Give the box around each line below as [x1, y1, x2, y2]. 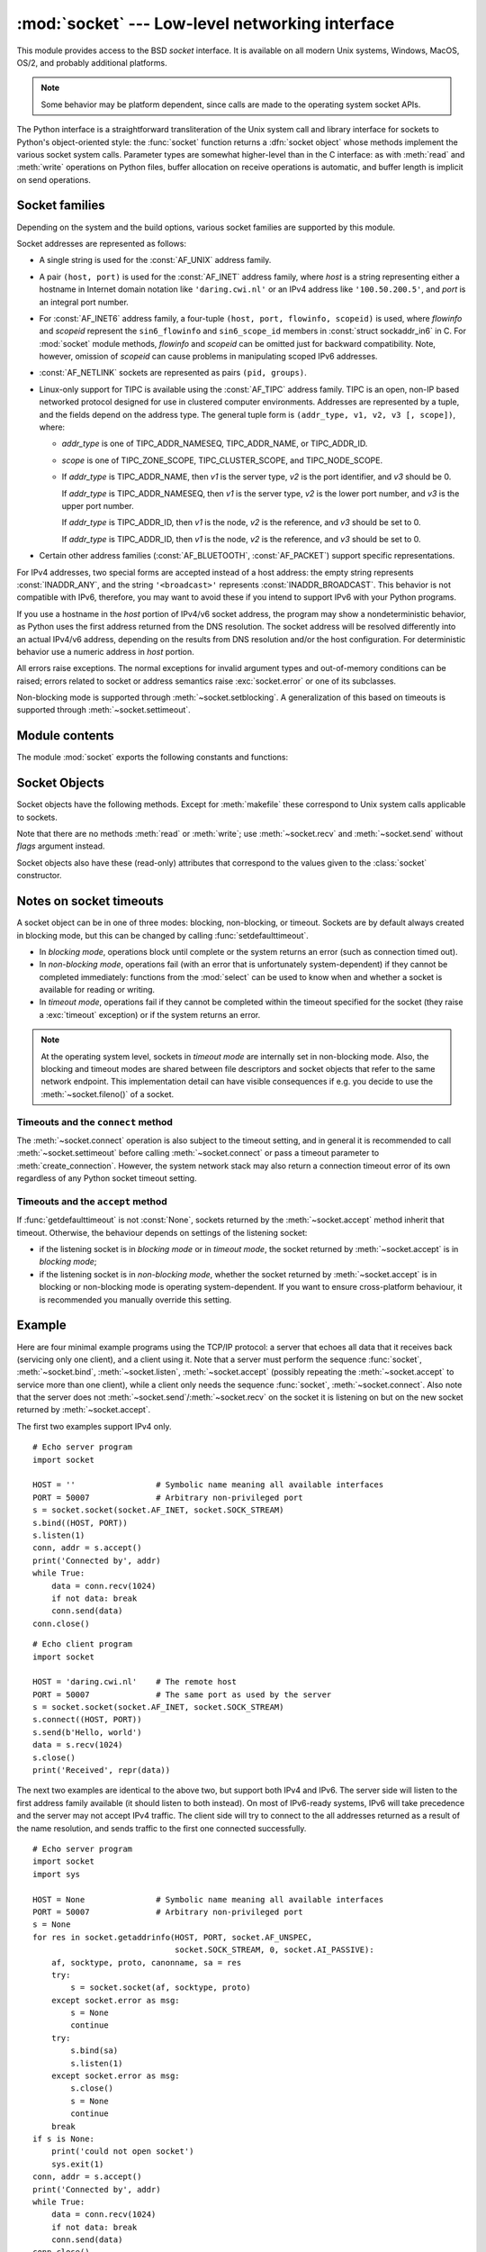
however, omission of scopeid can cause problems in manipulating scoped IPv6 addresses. [39, 351, 378, 362]
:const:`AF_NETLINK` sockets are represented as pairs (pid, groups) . [39, 368, 307, 378]
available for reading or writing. [39, 985, 156, 995]
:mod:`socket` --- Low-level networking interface [16, 14, 395, 33]
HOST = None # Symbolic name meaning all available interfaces [32, 1894, 384, 1904]
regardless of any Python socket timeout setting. [16, 1173, 197, 1184]
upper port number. [61, 501, 134, 511]
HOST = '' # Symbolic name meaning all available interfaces [32, 1480, 384, 1490]
